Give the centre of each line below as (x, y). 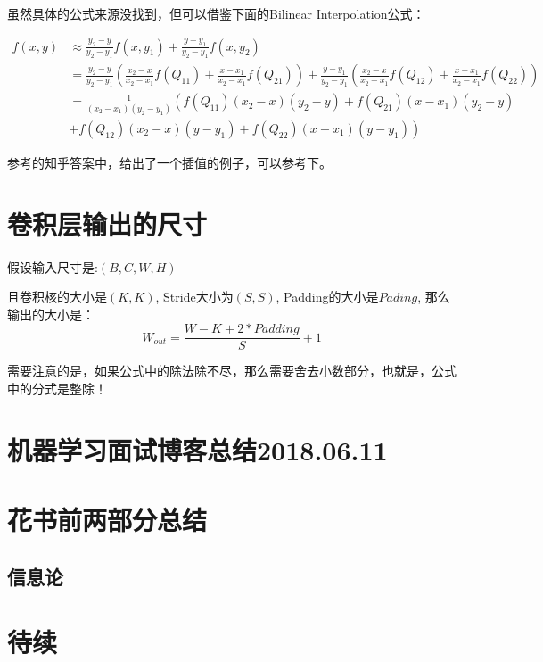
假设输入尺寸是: (53, 266)
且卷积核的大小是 (57, 297)
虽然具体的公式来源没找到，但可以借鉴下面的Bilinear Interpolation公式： (216, 13)
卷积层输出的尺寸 (107, 223)
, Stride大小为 (194, 297)
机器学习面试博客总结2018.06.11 (197, 449)
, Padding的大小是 (327, 297)
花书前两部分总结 (107, 520)
